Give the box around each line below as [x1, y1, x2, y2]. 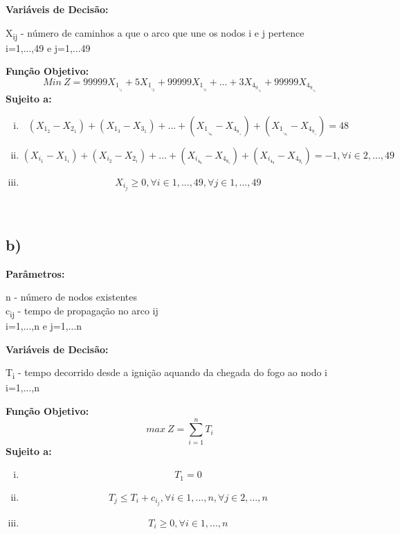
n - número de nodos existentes [6, 290, 138, 304]
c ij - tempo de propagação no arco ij [6, 303, 158, 319]
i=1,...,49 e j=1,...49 [6, 40, 91, 55]
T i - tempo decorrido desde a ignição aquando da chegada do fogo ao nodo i [6, 365, 328, 382]
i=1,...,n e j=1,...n [6, 319, 82, 333]
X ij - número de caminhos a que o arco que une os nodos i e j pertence [6, 25, 304, 42]
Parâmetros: [6, 266, 65, 281]
